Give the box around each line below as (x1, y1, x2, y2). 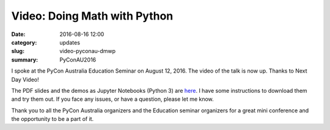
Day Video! (11, 76, 39, 83)
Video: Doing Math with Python (11, 9, 174, 23)
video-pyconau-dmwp (59, 48, 116, 55)
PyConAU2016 (59, 56, 97, 63)
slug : (11, 48, 24, 55)
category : (11, 38, 37, 46)
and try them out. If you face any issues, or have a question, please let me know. (11, 95, 214, 103)
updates (59, 38, 81, 46)
